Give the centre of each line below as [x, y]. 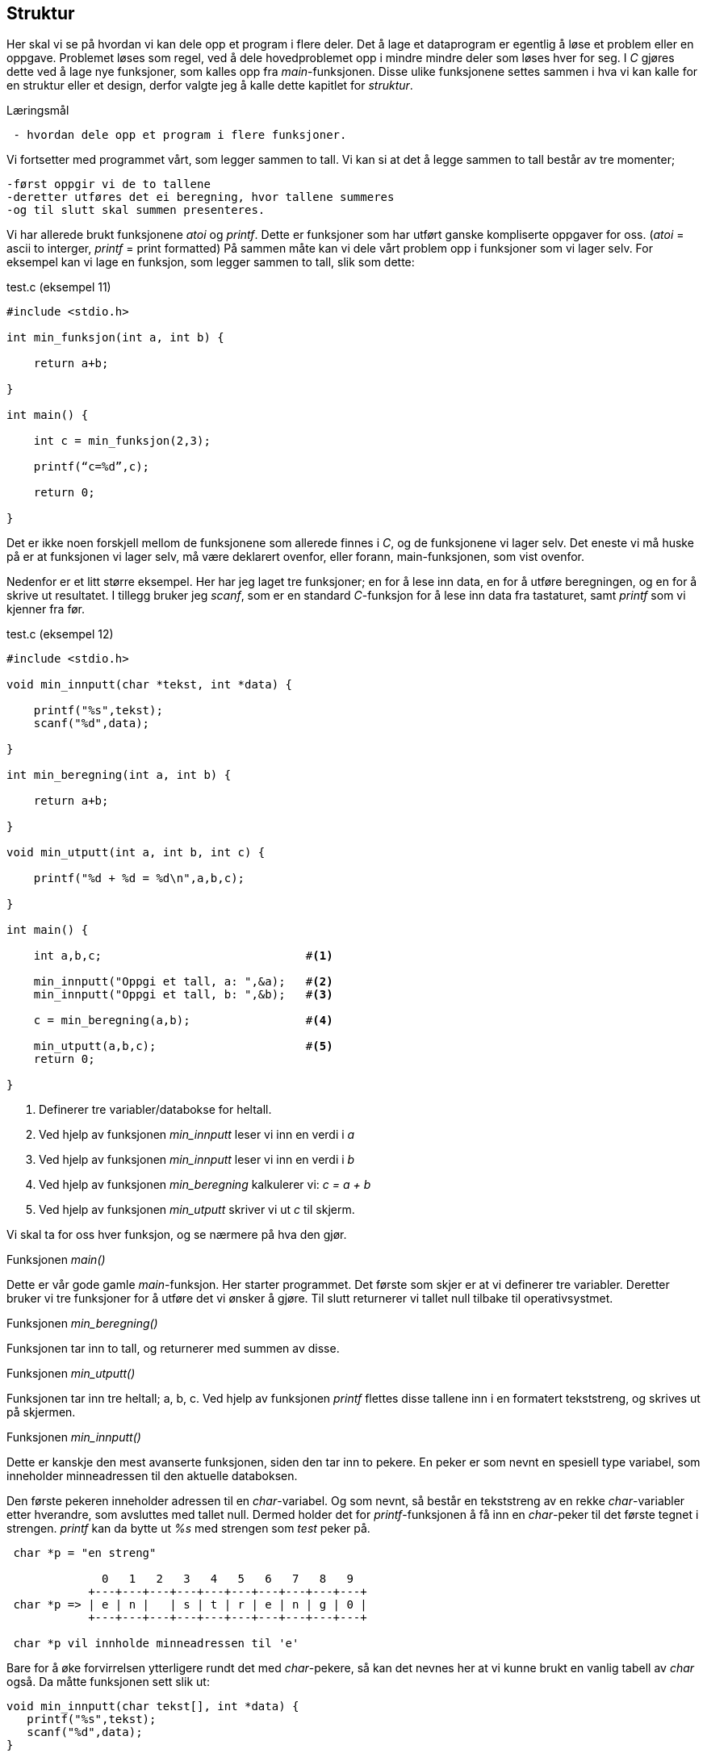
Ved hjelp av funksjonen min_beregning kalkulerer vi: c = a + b [205, 1185]
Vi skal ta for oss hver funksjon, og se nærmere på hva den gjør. [177, 1235]
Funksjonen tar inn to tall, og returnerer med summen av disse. [173, 1349]
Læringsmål [38, 111]
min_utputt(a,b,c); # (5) [183, 1046]
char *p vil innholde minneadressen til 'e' [156, 1644]
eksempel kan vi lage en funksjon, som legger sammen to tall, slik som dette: [211, 262]
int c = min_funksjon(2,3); [122, 441]
